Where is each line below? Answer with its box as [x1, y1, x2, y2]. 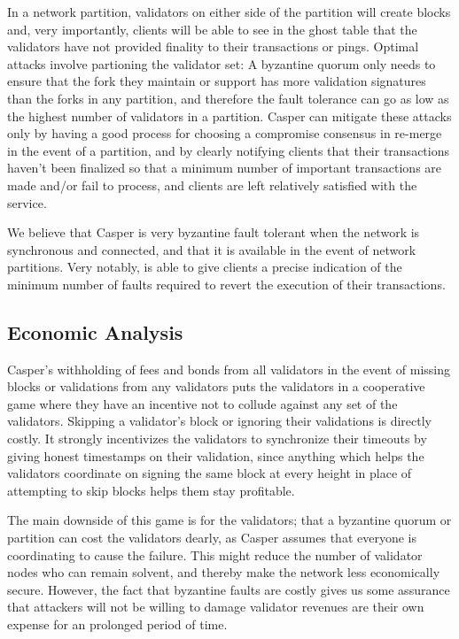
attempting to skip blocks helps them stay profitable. [7, 481, 295, 499]
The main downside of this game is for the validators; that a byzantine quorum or [7, 511, 452, 529]
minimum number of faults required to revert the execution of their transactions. [7, 274, 446, 293]
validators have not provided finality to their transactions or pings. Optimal [7, 37, 419, 56]
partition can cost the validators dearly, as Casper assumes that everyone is [7, 528, 416, 547]
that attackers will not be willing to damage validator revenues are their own [7, 597, 424, 616]
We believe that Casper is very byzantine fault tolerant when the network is [7, 223, 420, 242]
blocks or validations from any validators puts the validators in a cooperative [7, 377, 425, 396]
